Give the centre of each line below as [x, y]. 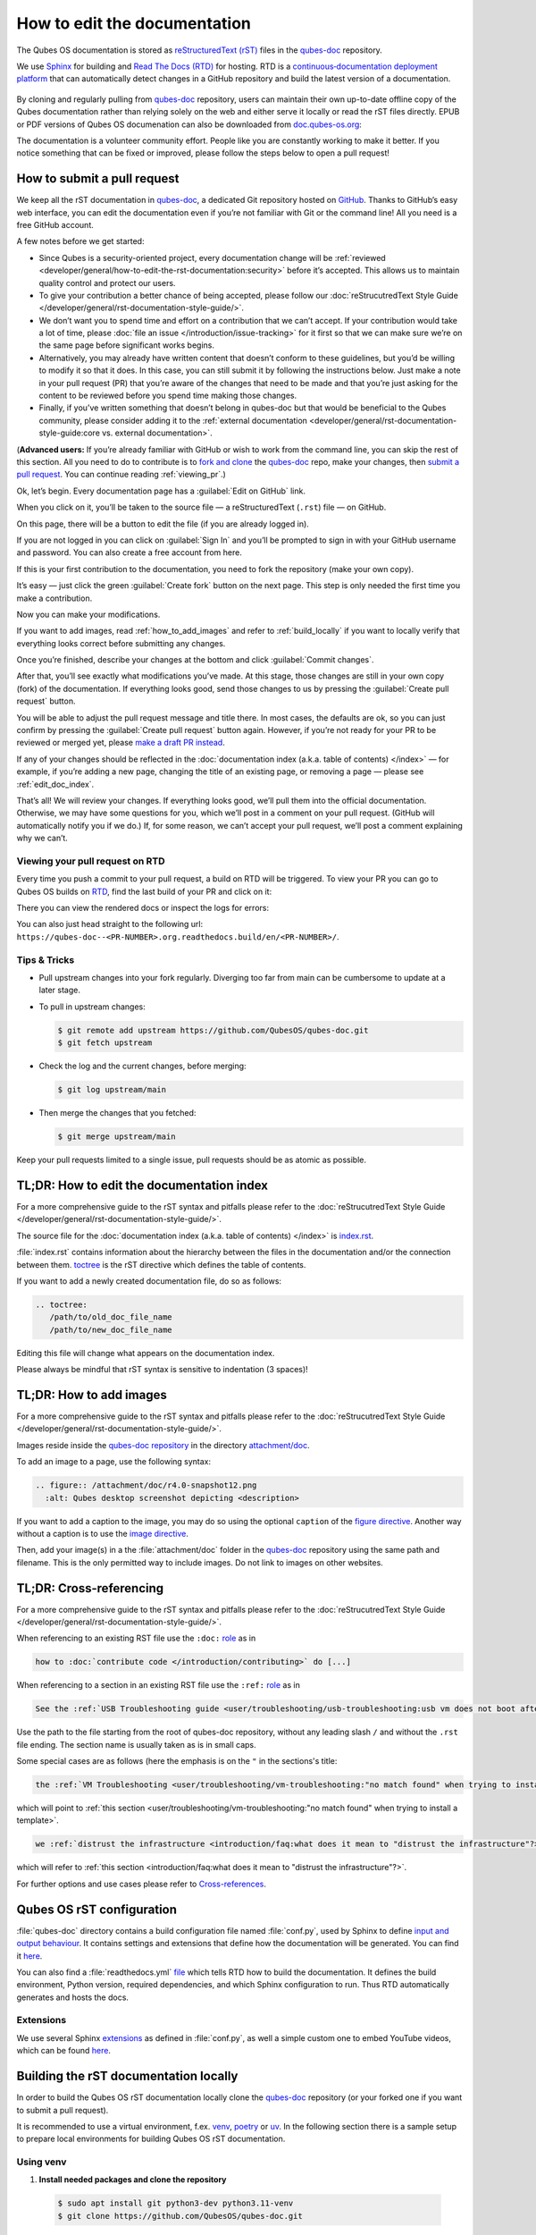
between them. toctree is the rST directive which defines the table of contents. [161, 1264]
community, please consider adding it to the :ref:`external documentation [173, 420]
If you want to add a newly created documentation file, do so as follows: [149, 1281]
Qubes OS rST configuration [97, 1909]
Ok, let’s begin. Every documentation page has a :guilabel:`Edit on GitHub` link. [161, 491]
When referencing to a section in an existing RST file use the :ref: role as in [159, 1685]
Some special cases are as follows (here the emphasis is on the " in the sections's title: [177, 1761]
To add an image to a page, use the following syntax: [114, 1462]
